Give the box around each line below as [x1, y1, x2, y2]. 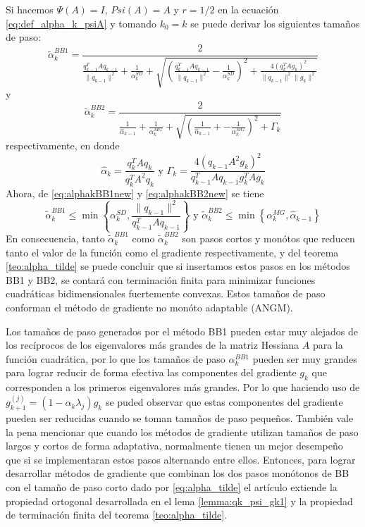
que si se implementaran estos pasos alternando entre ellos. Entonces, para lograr [6, 452, 356, 466]
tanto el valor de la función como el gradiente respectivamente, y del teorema [6, 244, 339, 259]
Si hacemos [6, 2, 54, 16]
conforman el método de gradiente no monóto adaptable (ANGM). [6, 300, 293, 315]
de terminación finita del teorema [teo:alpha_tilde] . [6, 507, 227, 522]
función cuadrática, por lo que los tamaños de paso [6, 351, 225, 366]
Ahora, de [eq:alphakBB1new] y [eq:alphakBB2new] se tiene [6, 185, 264, 200]
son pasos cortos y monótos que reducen [182, 231, 355, 246]
